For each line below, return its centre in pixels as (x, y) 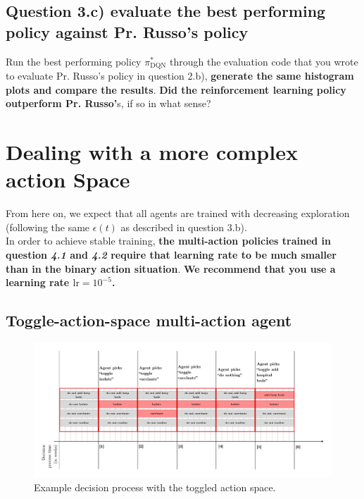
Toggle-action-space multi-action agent (149, 320)
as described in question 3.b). (184, 227)
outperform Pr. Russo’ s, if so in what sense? (108, 103)
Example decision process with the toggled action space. (155, 487)
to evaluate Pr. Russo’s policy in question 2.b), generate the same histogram (180, 76)
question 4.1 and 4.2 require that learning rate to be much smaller (171, 254)
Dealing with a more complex (152, 152)
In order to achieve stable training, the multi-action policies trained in (168, 241)
